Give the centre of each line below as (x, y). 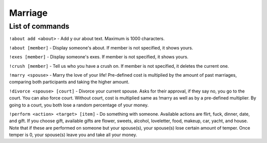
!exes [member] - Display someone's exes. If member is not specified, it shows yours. (99, 57)
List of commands (39, 26)
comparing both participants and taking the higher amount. (69, 82)
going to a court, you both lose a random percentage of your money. (79, 105)
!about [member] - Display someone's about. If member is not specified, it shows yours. (101, 48)
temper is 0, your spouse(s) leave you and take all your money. (73, 135)
